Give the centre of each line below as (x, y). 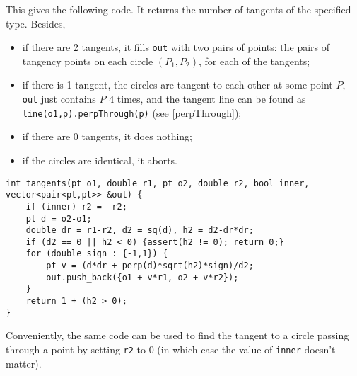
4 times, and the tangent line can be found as (207, 99)
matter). (24, 363)
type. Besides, (36, 23)
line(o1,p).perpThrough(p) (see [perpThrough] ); (132, 112)
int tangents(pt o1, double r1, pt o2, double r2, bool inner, (158, 183)
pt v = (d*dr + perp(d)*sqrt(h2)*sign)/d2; (150, 266)
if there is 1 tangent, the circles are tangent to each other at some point (177, 85)
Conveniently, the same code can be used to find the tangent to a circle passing (177, 335)
